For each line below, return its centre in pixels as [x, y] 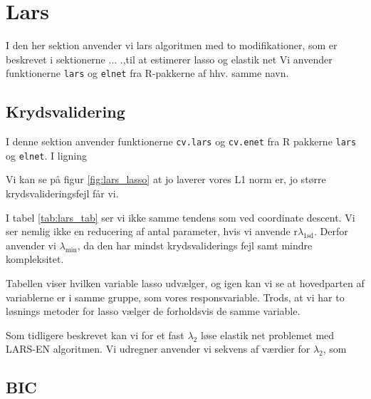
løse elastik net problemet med [267, 335]
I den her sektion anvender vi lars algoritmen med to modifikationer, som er [172, 45]
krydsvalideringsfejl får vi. [62, 193]
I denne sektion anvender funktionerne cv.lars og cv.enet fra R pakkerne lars [181, 141]
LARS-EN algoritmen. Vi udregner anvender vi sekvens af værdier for [158, 349]
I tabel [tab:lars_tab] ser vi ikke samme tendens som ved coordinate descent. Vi [181, 217]
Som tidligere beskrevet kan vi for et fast [95, 335]
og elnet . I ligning [46, 155]
